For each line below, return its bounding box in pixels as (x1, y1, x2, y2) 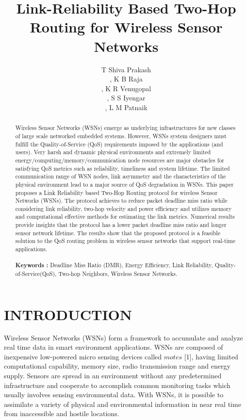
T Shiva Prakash (101, 64, 151, 74)
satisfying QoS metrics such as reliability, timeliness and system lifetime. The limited (15, 164, 230, 172)
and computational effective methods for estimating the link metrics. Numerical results (15, 212, 235, 221)
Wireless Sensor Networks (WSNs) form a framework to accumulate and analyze (4, 332, 243, 342)
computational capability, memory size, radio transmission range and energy (4, 361, 231, 371)
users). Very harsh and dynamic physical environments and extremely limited (15, 148, 211, 156)
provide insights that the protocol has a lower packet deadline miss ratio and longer (15, 221, 227, 229)
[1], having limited (184, 351, 238, 361)
